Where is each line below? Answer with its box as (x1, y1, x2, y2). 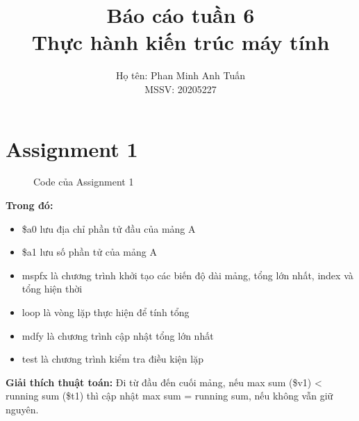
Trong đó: (6, 198, 53, 213)
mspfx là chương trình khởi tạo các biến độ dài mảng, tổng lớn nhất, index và (22, 267, 353, 282)
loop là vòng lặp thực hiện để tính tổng (22, 305, 190, 319)
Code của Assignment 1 (33, 174, 134, 189)
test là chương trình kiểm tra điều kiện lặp (22, 352, 203, 366)
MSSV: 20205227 (144, 81, 217, 96)
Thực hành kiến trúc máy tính (31, 28, 330, 56)
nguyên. (6, 402, 39, 416)
